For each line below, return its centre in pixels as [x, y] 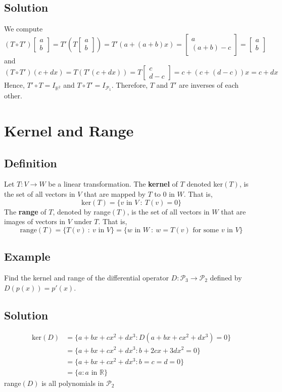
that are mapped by [115, 194]
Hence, [14, 85]
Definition [31, 163]
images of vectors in [35, 221]
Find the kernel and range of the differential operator [86, 277]
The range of [25, 211]
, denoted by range [82, 211]
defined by [226, 277]
